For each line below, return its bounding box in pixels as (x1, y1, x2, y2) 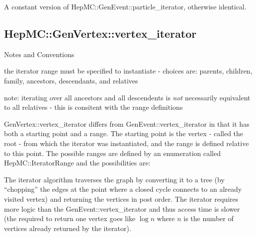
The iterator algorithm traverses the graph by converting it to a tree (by (4, 174, 225, 184)
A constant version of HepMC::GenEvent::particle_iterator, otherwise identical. (4, 1, 247, 11)
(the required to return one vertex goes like (4, 213, 136, 224)
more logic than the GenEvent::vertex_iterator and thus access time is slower (4, 203, 240, 214)
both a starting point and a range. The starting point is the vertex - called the (4, 128, 244, 139)
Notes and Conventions (4, 49, 75, 59)
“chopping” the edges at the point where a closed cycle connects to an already (4, 184, 242, 194)
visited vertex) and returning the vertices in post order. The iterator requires (4, 193, 239, 204)
